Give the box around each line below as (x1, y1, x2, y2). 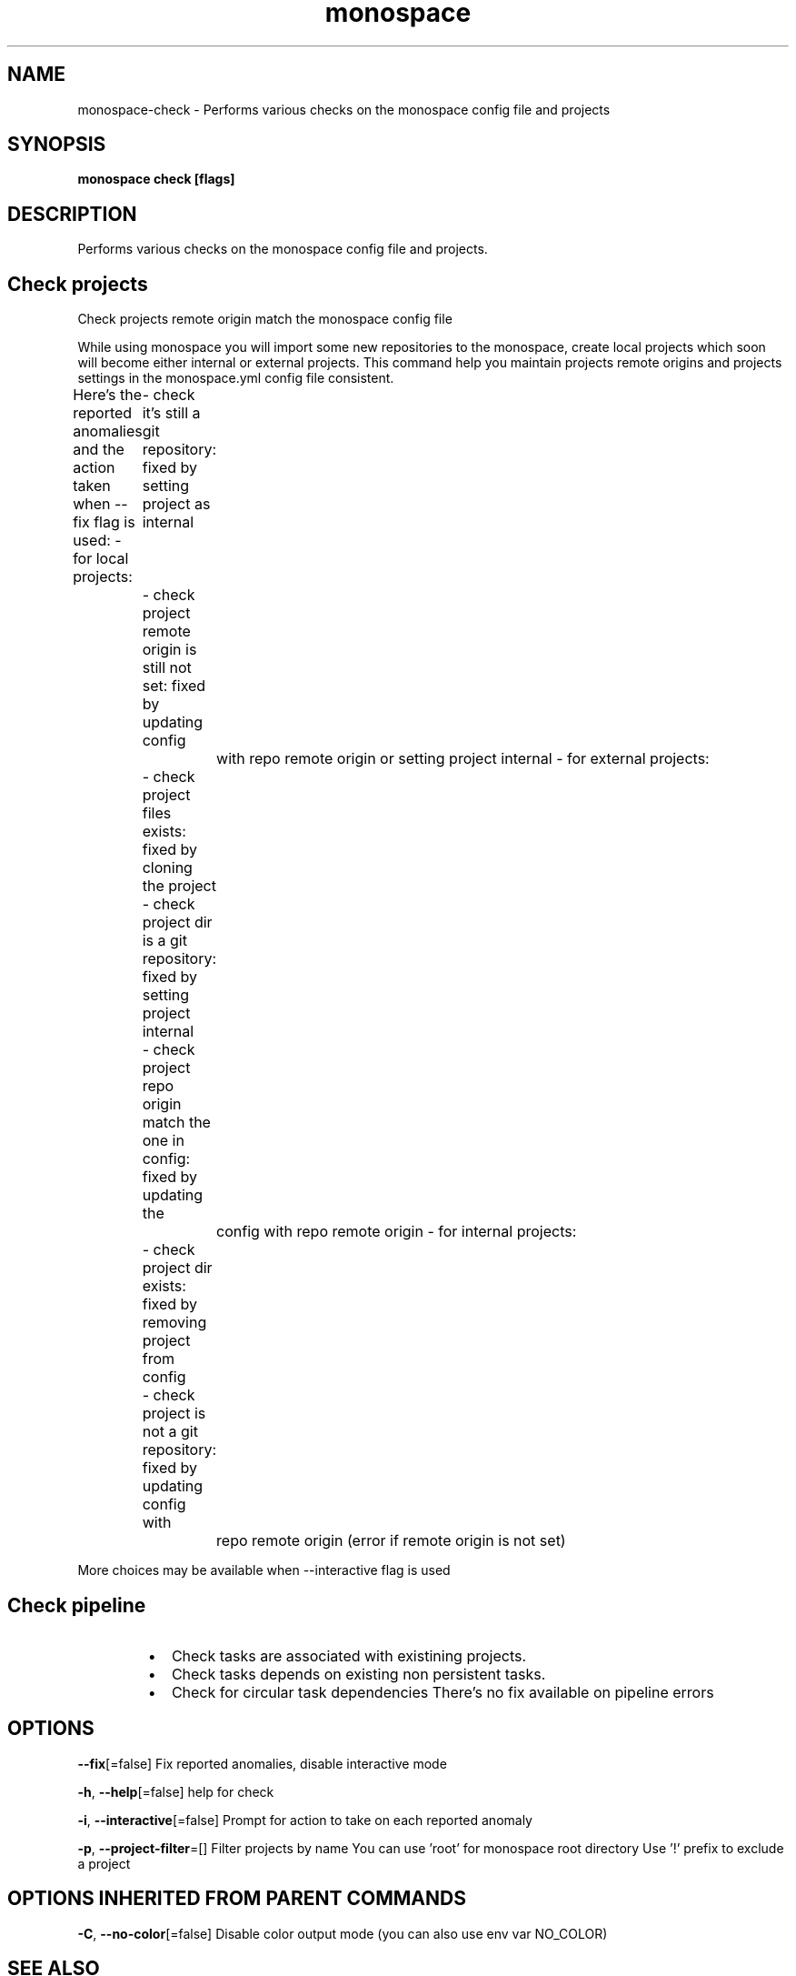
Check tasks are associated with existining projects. (171, 1646, 527, 1665)
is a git (142, 931, 187, 950)
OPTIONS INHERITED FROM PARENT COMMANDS (7, 1887, 466, 1911)
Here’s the (73, 386, 142, 405)
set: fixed (142, 677, 206, 696)
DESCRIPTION (7, 202, 137, 226)
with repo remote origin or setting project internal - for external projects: (216, 749, 710, 768)
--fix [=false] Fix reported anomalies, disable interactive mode (77, 1755, 447, 1771)
